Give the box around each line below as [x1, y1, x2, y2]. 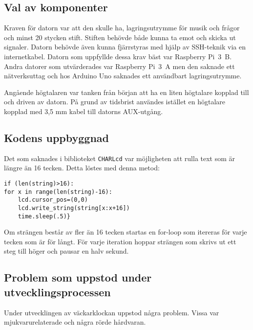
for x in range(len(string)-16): [4, 188, 112, 195]
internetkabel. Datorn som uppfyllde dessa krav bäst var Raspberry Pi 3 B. [4, 51, 232, 61]
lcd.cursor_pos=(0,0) [18, 196, 88, 204]
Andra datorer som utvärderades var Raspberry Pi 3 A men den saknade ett [4, 61, 235, 71]
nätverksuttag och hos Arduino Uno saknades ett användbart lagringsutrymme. [4, 71, 242, 81]
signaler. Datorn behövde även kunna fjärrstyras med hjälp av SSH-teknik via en [4, 42, 246, 52]
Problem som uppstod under [4, 270, 152, 285]
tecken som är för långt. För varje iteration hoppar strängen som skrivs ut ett [4, 236, 236, 246]
